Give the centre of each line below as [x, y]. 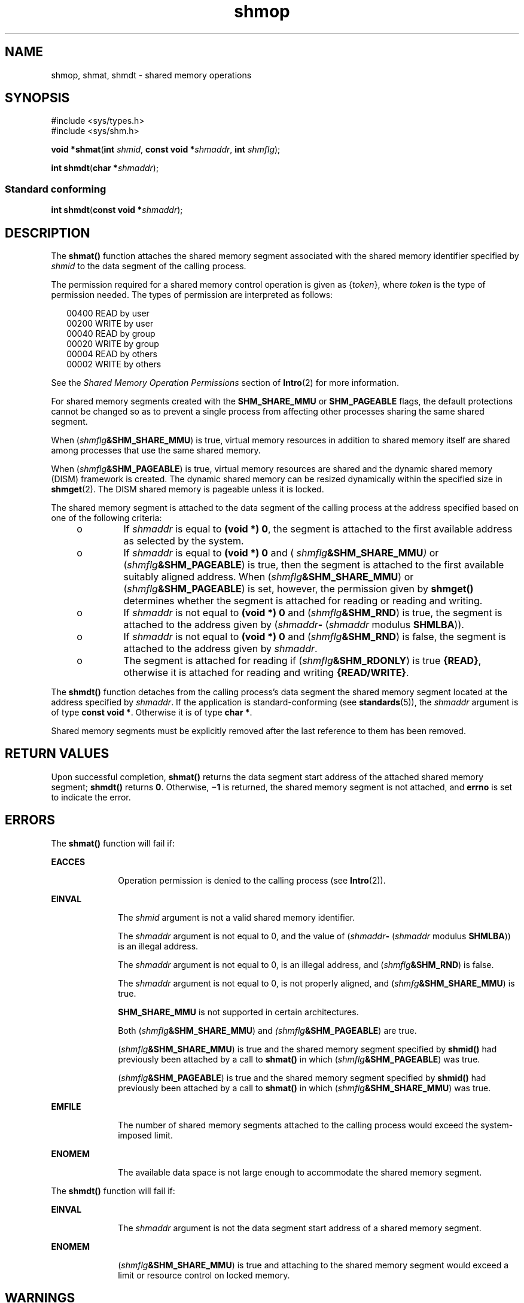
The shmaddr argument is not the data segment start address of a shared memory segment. [300, 1228]
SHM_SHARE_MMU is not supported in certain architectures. [238, 1012]
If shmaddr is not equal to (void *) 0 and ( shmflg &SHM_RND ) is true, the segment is [313, 613]
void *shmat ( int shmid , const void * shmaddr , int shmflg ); [166, 150]
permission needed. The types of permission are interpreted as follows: [192, 295]
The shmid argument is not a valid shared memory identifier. [237, 917]
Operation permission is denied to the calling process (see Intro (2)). [252, 880]
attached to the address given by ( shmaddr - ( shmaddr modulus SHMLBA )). [294, 625]
